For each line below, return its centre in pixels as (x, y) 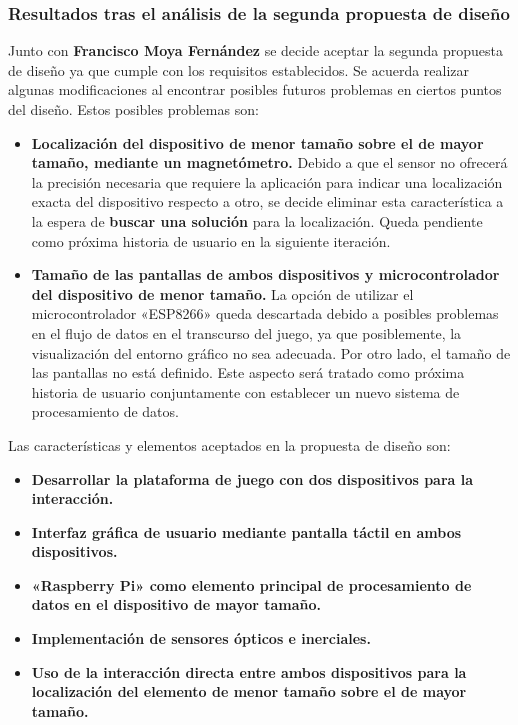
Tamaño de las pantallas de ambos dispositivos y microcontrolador (265, 274)
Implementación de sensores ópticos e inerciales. (201, 638)
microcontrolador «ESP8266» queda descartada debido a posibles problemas (265, 313)
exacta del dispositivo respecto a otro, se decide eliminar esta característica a (267, 201)
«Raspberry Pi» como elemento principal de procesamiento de (251, 584)
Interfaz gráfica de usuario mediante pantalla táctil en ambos (246, 531)
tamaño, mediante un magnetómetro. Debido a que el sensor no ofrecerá (269, 162)
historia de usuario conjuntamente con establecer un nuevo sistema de (245, 391)
